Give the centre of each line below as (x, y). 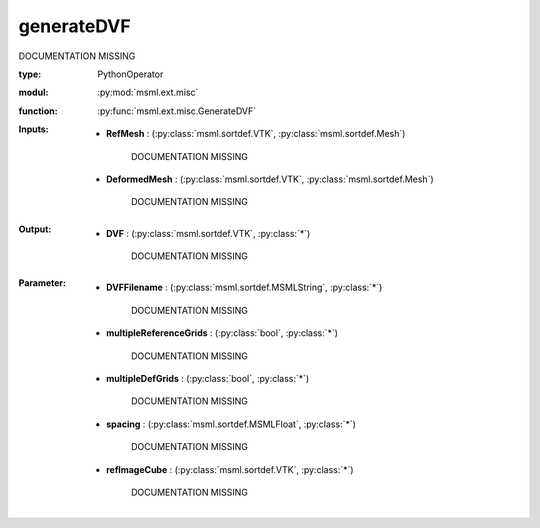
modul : (33, 92)
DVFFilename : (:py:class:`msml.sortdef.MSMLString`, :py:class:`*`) (244, 287)
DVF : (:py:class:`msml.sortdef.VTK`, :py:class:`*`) (208, 233)
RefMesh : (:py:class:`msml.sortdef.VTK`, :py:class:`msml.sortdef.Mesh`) (256, 134)
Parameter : (42, 283)
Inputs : (33, 129)
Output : (35, 229)
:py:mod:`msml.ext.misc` (148, 92)
